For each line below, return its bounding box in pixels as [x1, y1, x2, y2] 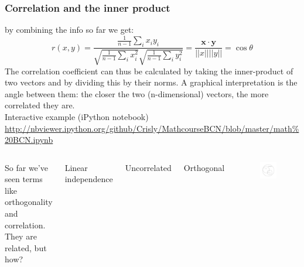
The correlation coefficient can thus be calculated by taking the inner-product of [5, 64, 293, 77]
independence [64, 173, 113, 185]
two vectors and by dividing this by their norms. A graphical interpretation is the [5, 76, 298, 88]
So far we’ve [5, 161, 48, 173]
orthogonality [5, 196, 53, 208]
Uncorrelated [125, 161, 172, 173]
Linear [64, 161, 88, 173]
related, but [5, 241, 47, 254]
